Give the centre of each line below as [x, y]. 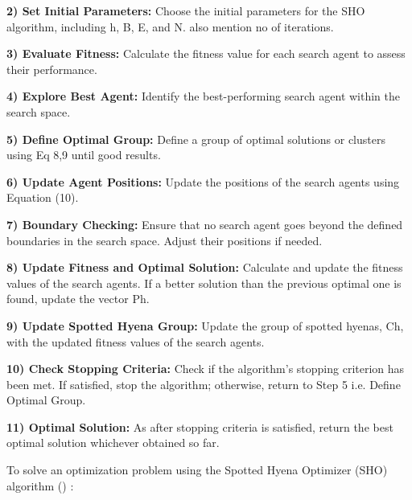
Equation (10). [43, 197]
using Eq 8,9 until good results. [84, 155]
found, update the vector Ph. [78, 299]
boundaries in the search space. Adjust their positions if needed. [165, 240]
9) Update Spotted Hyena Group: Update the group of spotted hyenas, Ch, [205, 325]
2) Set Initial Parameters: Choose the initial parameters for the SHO [186, 10]
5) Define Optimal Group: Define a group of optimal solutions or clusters [196, 139]
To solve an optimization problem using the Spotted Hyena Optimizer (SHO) [197, 470]
